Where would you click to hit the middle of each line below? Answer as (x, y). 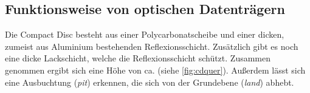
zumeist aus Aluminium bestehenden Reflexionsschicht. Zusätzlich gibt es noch (152, 46)
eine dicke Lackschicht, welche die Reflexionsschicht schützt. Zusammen (138, 58)
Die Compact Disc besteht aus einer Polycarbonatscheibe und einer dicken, (145, 34)
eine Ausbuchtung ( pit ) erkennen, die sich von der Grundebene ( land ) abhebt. (150, 82)
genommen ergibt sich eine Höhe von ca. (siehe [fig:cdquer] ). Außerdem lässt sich (155, 70)
